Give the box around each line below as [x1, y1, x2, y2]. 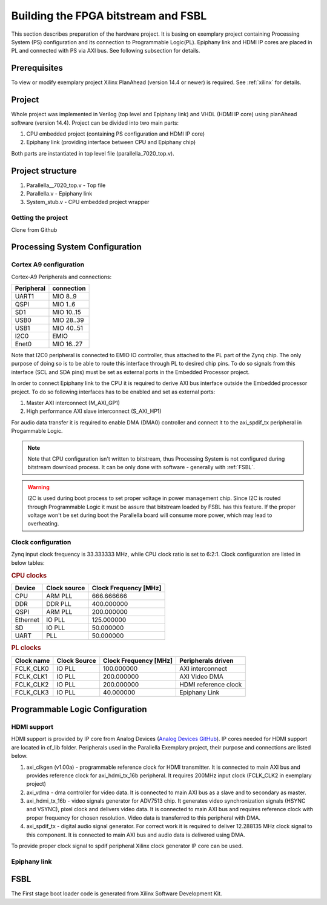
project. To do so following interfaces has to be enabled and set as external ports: [11, 388, 216, 395]
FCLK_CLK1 [15, 672, 48, 680]
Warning [27, 483, 50, 490]
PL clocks [11, 643, 42, 652]
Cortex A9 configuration [11, 260, 85, 269]
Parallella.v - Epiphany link [26, 190, 93, 197]
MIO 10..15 [52, 308, 81, 317]
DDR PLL [46, 599, 72, 608]
